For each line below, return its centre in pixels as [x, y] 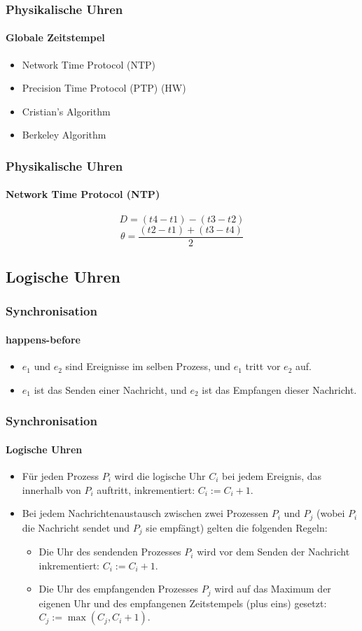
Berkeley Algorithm [64, 135]
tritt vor [263, 366]
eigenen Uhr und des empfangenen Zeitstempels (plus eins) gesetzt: [183, 603]
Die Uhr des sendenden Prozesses [110, 552]
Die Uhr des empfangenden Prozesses [119, 589]
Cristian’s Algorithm [66, 111]
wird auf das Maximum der [273, 589]
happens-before [43, 339]
